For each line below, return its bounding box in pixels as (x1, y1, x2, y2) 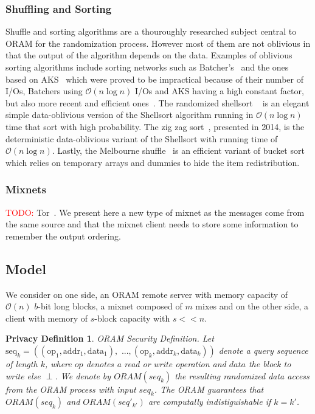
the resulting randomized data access (175, 369, 310, 382)
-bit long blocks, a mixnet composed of (38, 300, 182, 312)
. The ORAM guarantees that (154, 382, 264, 395)
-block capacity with (94, 311, 170, 324)
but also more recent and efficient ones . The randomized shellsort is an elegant (5, 96, 310, 109)
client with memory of (5, 311, 88, 324)
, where (44, 357, 72, 370)
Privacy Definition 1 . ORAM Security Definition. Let (5, 332, 214, 345)
